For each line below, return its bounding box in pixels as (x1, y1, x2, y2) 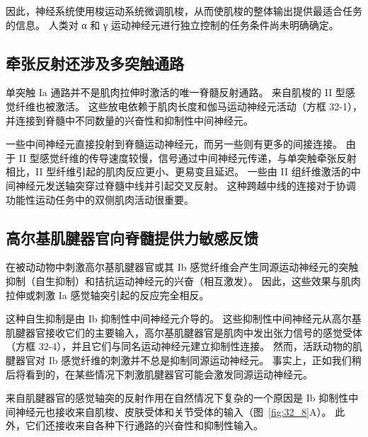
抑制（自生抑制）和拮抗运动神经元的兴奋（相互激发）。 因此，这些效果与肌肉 (6, 273, 361, 288)
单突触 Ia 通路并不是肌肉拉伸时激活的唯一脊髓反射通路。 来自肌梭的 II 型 (6, 85, 345, 100)
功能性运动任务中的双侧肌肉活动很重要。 (6, 192, 194, 206)
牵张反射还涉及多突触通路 (6, 52, 184, 74)
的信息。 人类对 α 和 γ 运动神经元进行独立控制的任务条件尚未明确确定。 (6, 17, 339, 32)
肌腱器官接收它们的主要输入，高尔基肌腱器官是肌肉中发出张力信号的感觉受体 (6, 325, 362, 339)
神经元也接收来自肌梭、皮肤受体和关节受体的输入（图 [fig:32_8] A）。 (15, 404, 332, 419)
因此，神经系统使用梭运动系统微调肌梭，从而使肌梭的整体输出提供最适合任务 (6, 4, 362, 18)
